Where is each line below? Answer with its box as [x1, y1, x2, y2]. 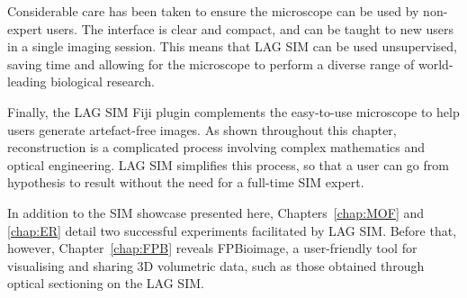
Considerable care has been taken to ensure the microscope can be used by [7, 2, 419, 20]
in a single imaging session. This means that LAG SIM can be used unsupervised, [7, 37, 457, 56]
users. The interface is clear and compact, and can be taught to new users [46, 19, 454, 38]
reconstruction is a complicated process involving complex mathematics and [7, 138, 426, 157]
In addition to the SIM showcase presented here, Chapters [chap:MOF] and [7, 203, 425, 221]
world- [418, 54, 454, 73]
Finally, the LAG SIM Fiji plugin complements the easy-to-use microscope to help [7, 102, 460, 121]
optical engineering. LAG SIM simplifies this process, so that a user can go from [7, 155, 449, 174]
